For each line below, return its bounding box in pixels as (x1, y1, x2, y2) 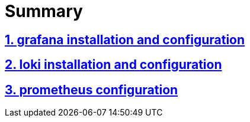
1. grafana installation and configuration (5, 32, 245, 47)
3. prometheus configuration (5, 82, 178, 97)
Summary (5, 1, 83, 21)
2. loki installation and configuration (5, 57, 222, 72)
